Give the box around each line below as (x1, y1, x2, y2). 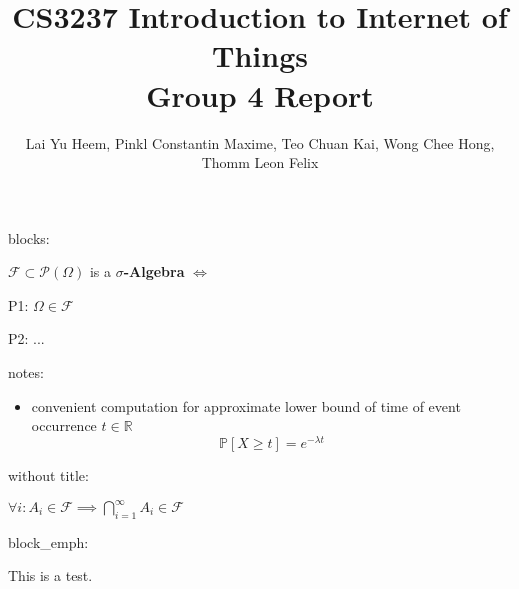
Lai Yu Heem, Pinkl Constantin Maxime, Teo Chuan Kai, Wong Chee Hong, (25, 132, 495, 153)
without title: (8, 464, 89, 485)
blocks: (8, 227, 50, 248)
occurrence (31, 415, 97, 436)
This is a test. (8, 565, 93, 586)
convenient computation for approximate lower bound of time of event (31, 395, 461, 416)
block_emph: (8, 531, 89, 552)
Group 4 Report (146, 74, 374, 115)
